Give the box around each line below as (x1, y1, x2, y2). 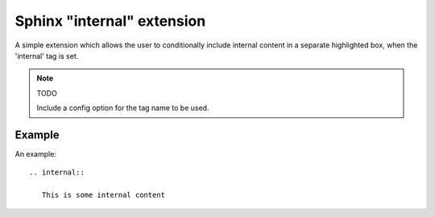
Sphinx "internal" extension (14, 12, 206, 30)
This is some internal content (41, 190, 165, 200)
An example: (14, 149, 56, 159)
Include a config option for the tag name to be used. (36, 103, 209, 113)
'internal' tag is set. (14, 51, 79, 60)
